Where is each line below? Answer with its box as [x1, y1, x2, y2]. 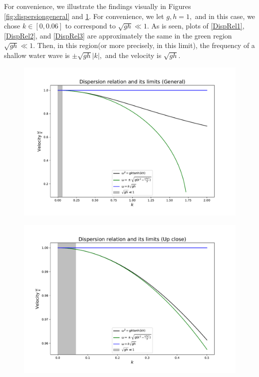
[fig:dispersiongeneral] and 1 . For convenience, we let [4, 10, 164, 21]
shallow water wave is [4, 49, 70, 60]
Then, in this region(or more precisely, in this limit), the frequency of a [37, 40, 255, 50]
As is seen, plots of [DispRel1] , [151, 20, 245, 31]
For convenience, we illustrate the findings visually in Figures [4, 1, 191, 11]
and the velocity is [105, 49, 162, 60]
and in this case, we [195, 10, 256, 21]
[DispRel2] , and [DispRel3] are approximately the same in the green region [4, 30, 232, 40]
